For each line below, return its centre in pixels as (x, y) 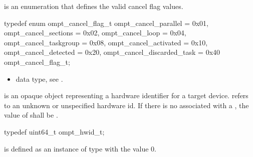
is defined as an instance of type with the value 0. (80, 148)
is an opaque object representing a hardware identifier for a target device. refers (126, 95)
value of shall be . (31, 115)
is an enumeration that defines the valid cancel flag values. (94, 6)
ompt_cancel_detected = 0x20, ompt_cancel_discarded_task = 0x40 (112, 52)
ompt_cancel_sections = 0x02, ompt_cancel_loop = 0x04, (95, 33)
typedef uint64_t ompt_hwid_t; (54, 131)
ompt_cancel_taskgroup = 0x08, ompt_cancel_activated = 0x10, (106, 42)
